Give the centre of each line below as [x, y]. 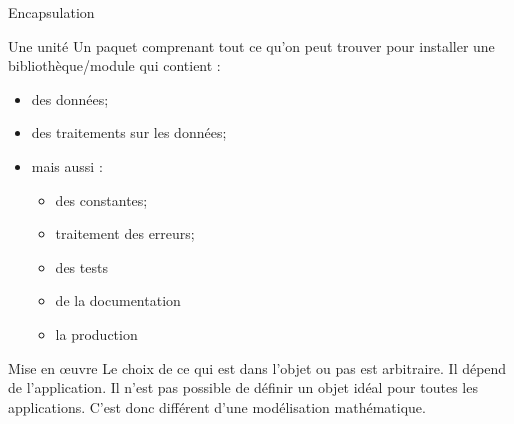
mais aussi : [67, 165]
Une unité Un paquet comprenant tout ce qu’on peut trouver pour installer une [251, 45]
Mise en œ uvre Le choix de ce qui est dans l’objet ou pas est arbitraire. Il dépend [257, 367]
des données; [70, 98]
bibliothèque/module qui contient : [114, 65]
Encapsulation [51, 12]
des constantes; [101, 199]
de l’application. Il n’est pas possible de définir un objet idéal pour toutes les [243, 387]
